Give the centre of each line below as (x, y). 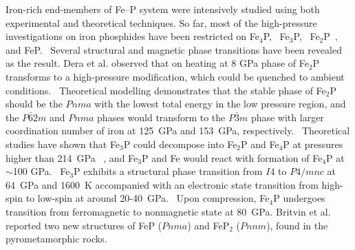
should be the (34, 104)
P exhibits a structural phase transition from (168, 171)
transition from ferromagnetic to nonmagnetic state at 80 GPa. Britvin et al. (168, 211)
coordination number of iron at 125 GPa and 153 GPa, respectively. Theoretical (178, 131)
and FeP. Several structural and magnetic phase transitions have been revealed (174, 49)
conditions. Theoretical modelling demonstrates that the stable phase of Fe (166, 90)
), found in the (297, 225)
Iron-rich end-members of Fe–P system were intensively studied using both (163, 9)
